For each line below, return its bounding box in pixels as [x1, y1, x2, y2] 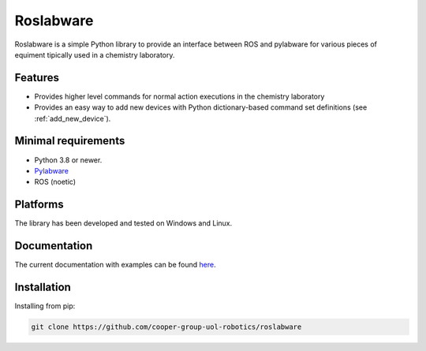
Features [14, 71, 59, 84]
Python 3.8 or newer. [34, 155, 103, 165]
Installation [14, 280, 71, 293]
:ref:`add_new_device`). [34, 114, 111, 123]
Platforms [14, 198, 64, 211]
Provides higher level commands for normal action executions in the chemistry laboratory [34, 91, 325, 101]
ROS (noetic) [34, 177, 77, 187]
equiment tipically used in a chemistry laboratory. [14, 50, 175, 59]
